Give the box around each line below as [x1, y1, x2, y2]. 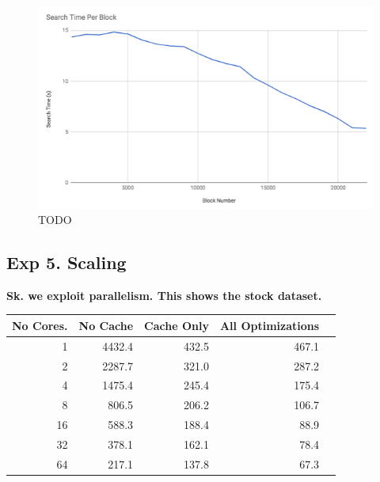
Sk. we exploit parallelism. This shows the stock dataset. [6, 287, 322, 303]
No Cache [78, 317, 134, 333]
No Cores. [12, 317, 68, 333]
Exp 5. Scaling [6, 250, 127, 274]
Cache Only [144, 317, 209, 333]
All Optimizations [219, 317, 320, 333]
